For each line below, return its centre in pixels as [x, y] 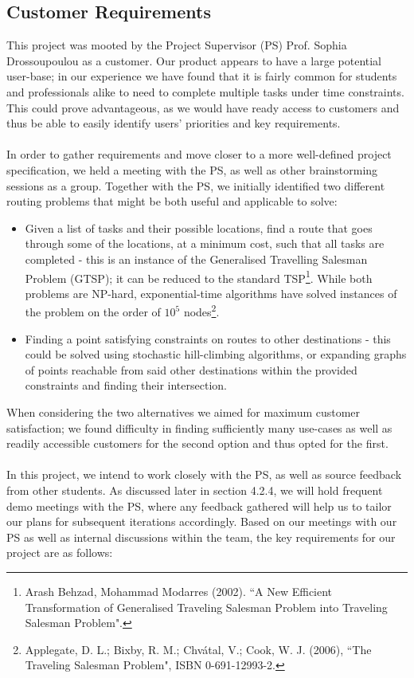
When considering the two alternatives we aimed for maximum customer [184, 412]
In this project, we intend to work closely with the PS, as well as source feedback [204, 474]
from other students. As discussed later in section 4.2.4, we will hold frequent [195, 490]
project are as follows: [60, 553]
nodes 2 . [201, 311]
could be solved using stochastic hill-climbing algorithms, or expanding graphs [216, 354]
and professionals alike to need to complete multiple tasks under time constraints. [205, 91]
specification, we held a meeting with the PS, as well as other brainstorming [192, 169]
